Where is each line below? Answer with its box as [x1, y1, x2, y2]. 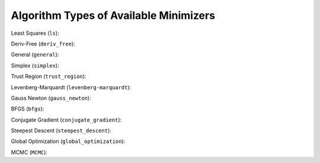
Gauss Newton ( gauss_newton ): [11, 94, 91, 102]
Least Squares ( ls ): [11, 30, 59, 37]
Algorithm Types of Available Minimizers [11, 9, 216, 22]
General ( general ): [11, 51, 59, 58]
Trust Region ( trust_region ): [11, 73, 87, 80]
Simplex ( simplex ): [11, 62, 59, 69]
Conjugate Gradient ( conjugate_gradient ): [11, 116, 122, 123]
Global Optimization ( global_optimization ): [11, 138, 126, 145]
